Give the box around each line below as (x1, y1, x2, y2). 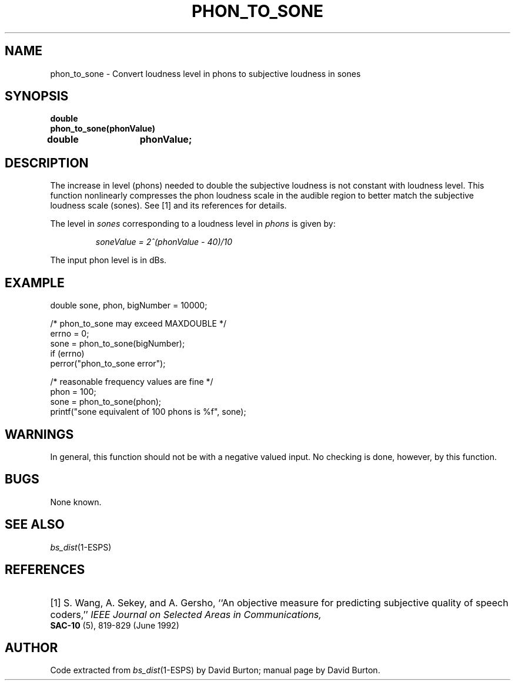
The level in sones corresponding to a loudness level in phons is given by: (50, 219, 336, 229)
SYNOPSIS (5, 89, 69, 104)
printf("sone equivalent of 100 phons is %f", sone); (50, 407, 246, 417)
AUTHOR (5, 640, 58, 655)
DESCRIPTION (5, 155, 89, 170)
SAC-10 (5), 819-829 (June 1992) (50, 620, 179, 630)
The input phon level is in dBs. (50, 255, 167, 266)
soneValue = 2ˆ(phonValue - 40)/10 (95, 237, 233, 247)
